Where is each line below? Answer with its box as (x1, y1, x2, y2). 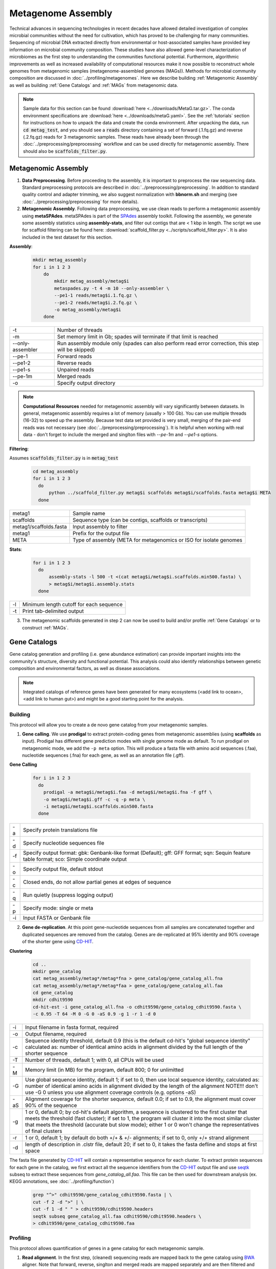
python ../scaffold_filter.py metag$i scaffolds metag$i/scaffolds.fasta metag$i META (49, 490, 271, 496)
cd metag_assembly (32, 469, 79, 475)
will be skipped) (57, 346, 95, 353)
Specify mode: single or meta (23, 905, 93, 912)
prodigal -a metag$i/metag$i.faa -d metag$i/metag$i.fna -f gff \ (43, 789, 213, 795)
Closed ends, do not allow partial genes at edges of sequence (23, 879, 171, 886)
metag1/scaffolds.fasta (12, 523, 67, 530)
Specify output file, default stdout (23, 865, 103, 873)
